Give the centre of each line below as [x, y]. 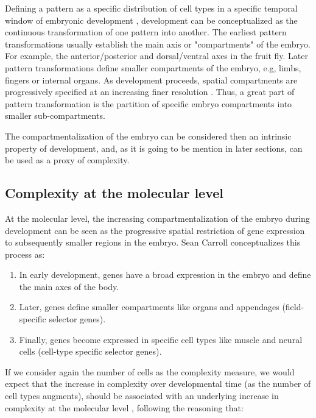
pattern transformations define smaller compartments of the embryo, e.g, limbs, [153, 67]
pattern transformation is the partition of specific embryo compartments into [149, 103]
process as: [25, 254]
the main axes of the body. [69, 286]
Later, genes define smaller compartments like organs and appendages [149, 307]
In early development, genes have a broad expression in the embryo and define [165, 275]
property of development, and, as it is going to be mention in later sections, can [154, 148]
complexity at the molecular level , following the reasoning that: [124, 407]
